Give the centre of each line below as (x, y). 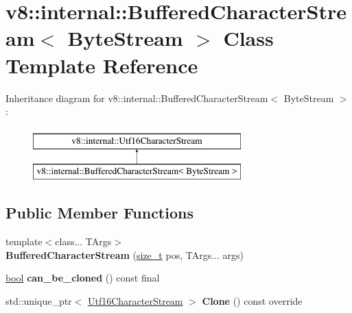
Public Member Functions (99, 213)
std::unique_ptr (39, 300)
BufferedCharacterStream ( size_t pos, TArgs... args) (125, 254)
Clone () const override (252, 300)
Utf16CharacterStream (135, 300)
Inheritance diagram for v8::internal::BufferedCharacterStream (137, 98)
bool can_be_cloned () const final (83, 278)
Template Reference (102, 65)
